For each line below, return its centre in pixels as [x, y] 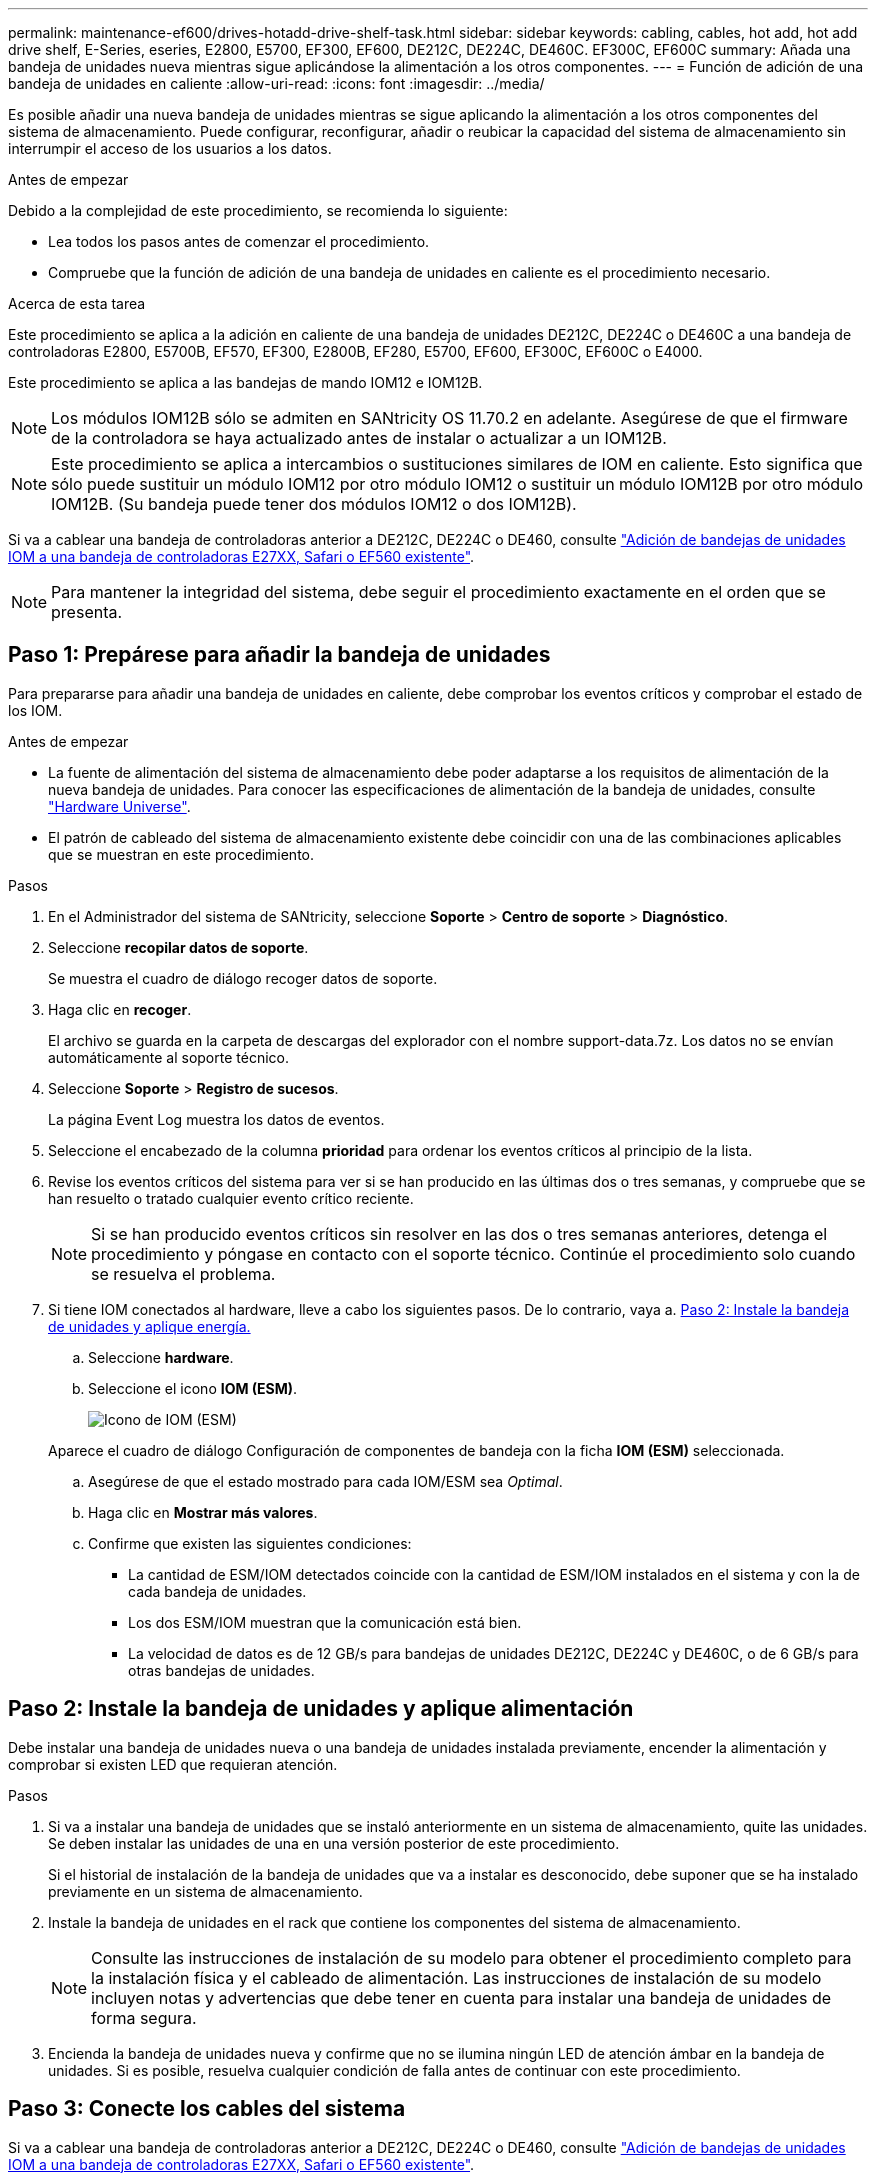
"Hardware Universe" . [119, 806]
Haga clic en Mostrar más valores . [203, 1512]
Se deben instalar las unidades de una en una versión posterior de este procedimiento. [334, 1843]
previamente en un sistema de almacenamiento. [205, 1891]
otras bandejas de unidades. [221, 1670]
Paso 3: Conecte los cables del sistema [207, 2109]
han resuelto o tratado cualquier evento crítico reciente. [231, 1198]
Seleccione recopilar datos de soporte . [178, 947]
